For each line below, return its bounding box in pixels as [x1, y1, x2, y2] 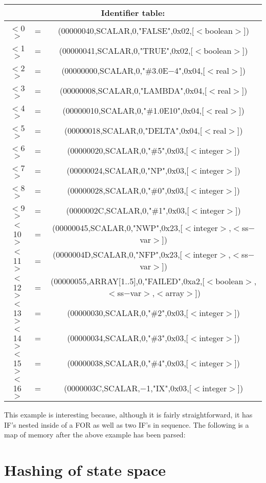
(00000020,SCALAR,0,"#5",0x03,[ [67, 144, 189, 156]
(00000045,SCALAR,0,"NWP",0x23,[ [52, 222, 183, 234]
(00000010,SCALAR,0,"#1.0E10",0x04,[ [62, 104, 204, 116]
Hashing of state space [4, 459, 166, 480]
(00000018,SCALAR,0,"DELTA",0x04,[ [64, 124, 203, 136]
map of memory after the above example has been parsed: [4, 429, 186, 440]
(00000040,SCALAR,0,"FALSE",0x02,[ [58, 25, 194, 36]
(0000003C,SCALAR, [63, 382, 140, 394]
